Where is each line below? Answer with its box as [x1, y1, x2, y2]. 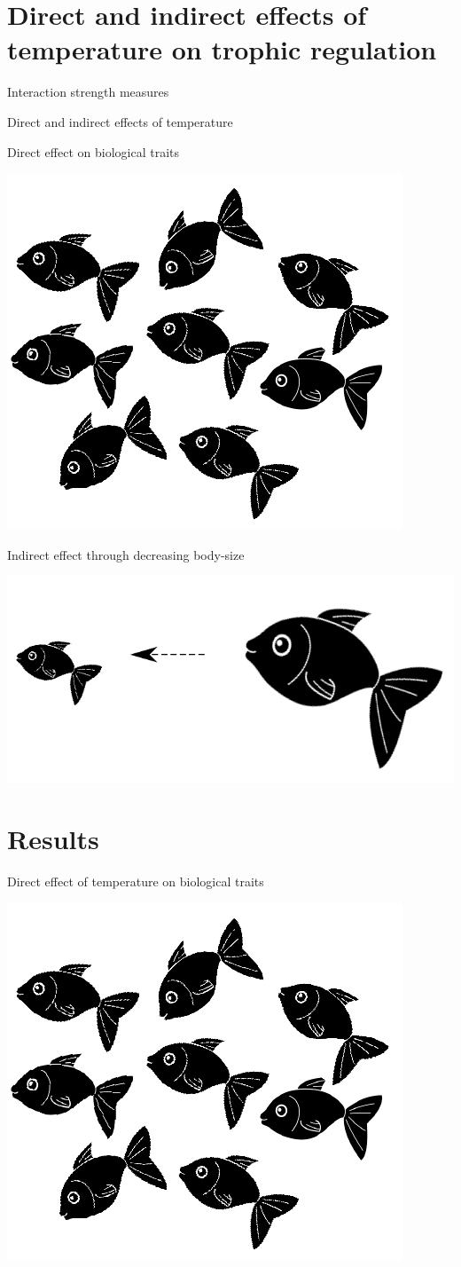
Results [7, 821, 99, 857]
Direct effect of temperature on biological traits [7, 872, 264, 891]
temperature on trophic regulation [7, 31, 437, 67]
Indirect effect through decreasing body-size [7, 545, 245, 563]
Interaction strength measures [7, 83, 169, 101]
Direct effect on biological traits [7, 142, 179, 161]
